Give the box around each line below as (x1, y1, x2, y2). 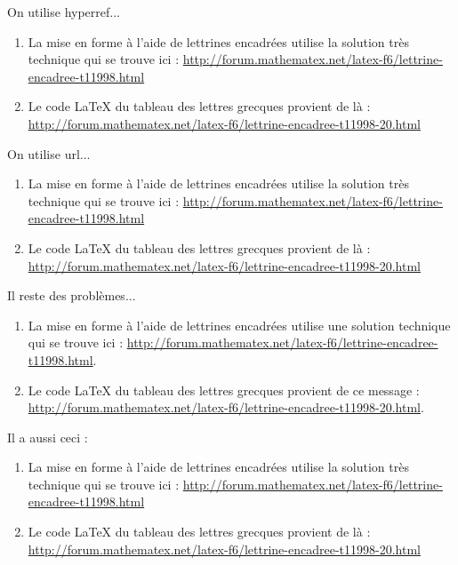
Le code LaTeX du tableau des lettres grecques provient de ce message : (28, 380, 420, 399)
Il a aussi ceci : (7, 427, 88, 446)
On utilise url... (7, 144, 91, 163)
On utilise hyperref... (7, 3, 120, 20)
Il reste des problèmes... (7, 286, 136, 305)
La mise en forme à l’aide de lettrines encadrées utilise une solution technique (28, 315, 451, 334)
